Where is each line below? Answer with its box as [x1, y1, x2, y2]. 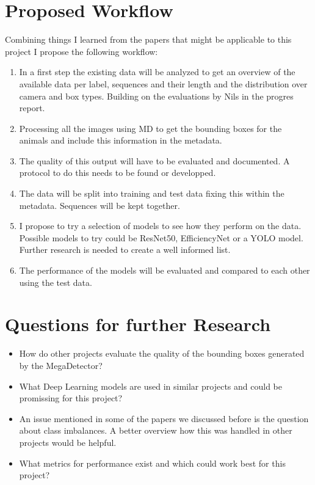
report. [19, 101, 45, 114]
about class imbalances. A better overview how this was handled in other [19, 424, 292, 437]
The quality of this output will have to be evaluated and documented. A [19, 154, 290, 167]
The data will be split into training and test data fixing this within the [19, 187, 284, 200]
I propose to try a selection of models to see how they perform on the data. [19, 219, 302, 232]
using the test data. [19, 275, 92, 288]
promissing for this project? [19, 392, 123, 404]
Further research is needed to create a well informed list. [19, 243, 231, 256]
